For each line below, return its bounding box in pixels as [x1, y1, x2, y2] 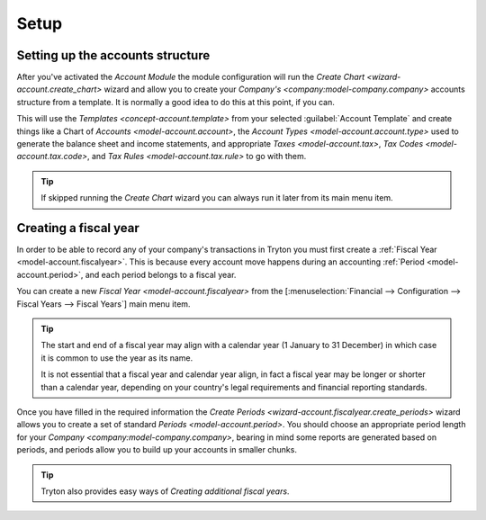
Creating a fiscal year [16, 220, 139, 236]
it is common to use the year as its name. [40, 352, 193, 363]
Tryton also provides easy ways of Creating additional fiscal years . [40, 486, 290, 497]
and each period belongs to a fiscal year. [85, 269, 237, 280]
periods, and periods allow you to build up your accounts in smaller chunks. [16, 444, 297, 455]
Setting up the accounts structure [16, 48, 211, 63]
